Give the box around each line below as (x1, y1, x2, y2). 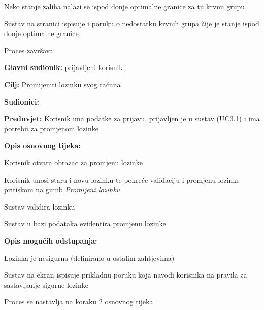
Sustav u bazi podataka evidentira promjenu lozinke (4, 218, 166, 229)
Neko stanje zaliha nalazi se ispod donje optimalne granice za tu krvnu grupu (4, 1, 245, 11)
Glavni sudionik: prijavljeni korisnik (4, 62, 123, 73)
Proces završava (4, 45, 53, 55)
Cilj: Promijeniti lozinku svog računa (4, 79, 121, 89)
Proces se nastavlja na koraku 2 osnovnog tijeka (4, 296, 153, 307)
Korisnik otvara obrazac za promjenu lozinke (4, 157, 143, 167)
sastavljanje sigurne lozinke (4, 279, 88, 290)
